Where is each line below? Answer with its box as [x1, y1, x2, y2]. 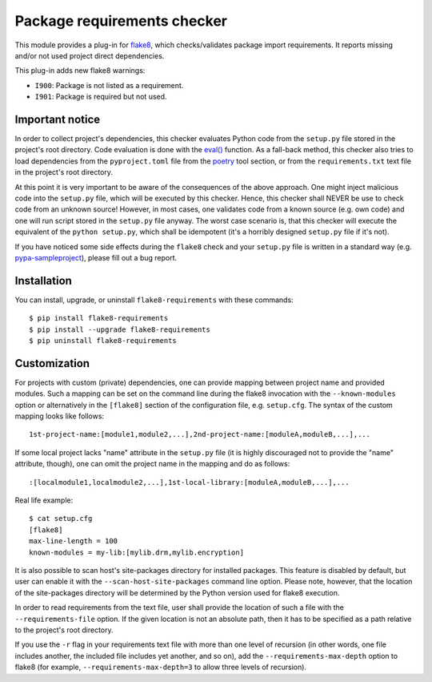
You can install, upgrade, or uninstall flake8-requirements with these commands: [14, 295, 294, 305]
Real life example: [14, 495, 74, 505]
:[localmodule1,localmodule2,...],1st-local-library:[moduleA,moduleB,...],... [29, 478, 350, 486]
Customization [14, 357, 90, 370]
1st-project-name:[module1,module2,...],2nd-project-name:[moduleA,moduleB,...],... [29, 430, 371, 439]
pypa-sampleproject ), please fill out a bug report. [14, 252, 178, 262]
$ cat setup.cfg [29, 514, 93, 523]
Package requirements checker [14, 12, 228, 30]
